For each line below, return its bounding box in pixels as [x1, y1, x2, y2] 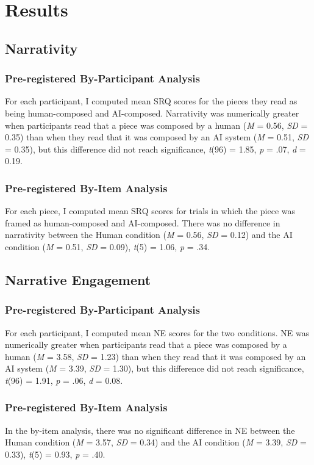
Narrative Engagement [5, 270, 151, 289]
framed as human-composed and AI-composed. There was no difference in [5, 216, 280, 229]
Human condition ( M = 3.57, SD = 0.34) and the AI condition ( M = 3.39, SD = [5, 436, 307, 449]
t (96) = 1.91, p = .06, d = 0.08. [5, 373, 123, 386]
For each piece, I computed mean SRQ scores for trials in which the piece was [5, 204, 295, 217]
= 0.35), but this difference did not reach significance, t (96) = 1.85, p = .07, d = [5, 142, 306, 155]
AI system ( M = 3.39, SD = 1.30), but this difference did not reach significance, [5, 362, 304, 375]
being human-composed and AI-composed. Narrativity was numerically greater [5, 106, 299, 119]
